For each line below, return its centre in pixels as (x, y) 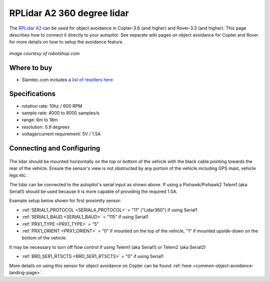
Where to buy (31, 68)
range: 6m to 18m (40, 120)
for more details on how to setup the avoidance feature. (66, 42)
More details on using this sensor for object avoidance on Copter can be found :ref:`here (100, 265)
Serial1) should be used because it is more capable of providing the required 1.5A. (93, 192)
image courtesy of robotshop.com (44, 53)
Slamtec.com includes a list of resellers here (67, 80)
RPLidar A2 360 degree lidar (69, 13)
